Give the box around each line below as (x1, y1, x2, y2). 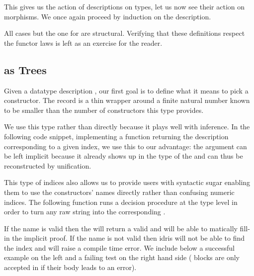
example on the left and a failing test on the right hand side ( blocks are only (4, 252, 240, 263)
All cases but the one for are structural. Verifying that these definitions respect (4, 28, 245, 38)
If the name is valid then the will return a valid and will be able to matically (4, 223, 238, 233)
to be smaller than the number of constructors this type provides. (4, 104, 204, 115)
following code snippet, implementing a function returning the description (4, 131, 229, 141)
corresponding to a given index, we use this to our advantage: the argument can (4, 141, 247, 151)
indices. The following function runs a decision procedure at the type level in (4, 196, 238, 207)
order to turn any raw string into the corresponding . (4, 206, 166, 217)
